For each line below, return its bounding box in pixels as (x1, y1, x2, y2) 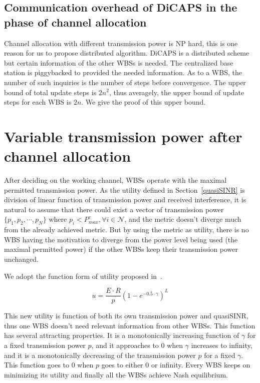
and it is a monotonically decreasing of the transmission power (4, 349, 196, 360)
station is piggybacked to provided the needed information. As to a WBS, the (4, 67, 242, 78)
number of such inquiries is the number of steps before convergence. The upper (4, 77, 246, 87)
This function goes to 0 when (4, 359, 94, 370)
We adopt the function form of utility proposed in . (4, 270, 163, 281)
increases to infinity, (191, 340, 252, 350)
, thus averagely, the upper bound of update (109, 87, 244, 97)
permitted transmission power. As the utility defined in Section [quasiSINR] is (4, 184, 245, 195)
